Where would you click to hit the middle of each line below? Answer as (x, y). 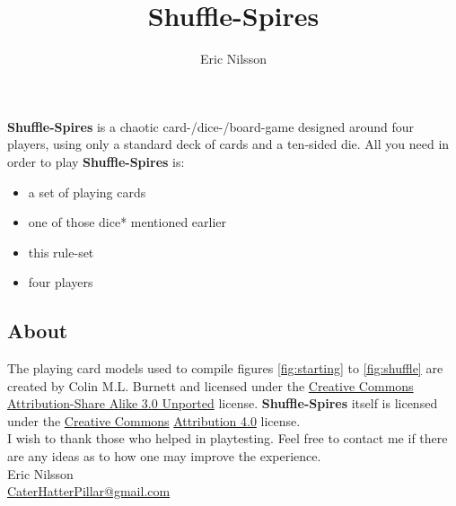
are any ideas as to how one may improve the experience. (164, 456)
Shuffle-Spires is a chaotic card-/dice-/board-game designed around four (210, 126)
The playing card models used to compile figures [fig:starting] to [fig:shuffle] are (225, 368)
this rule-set (61, 252)
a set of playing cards (87, 192)
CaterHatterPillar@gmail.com (89, 491)
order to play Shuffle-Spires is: (96, 161)
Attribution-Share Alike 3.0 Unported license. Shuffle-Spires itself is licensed (223, 403)
